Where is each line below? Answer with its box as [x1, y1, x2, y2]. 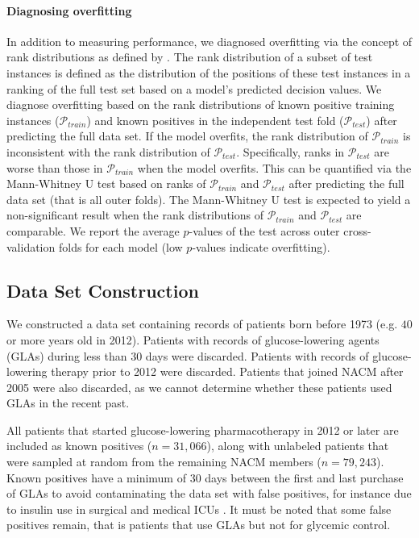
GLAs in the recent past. [6, 394, 130, 411]
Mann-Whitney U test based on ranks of [6, 175, 206, 192]
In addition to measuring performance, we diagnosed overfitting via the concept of [6, 32, 413, 49]
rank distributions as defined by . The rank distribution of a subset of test [6, 48, 373, 65]
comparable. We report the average [6, 222, 180, 239]
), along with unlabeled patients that [206, 437, 389, 454]
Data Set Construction [6, 277, 199, 302]
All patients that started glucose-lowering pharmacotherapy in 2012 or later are [6, 421, 399, 438]
